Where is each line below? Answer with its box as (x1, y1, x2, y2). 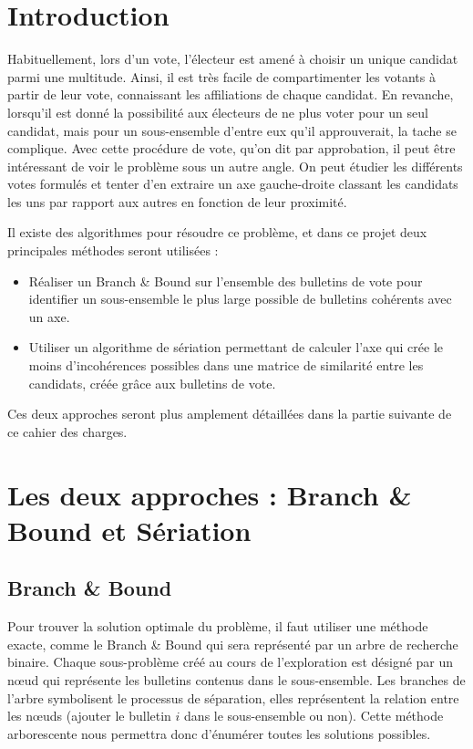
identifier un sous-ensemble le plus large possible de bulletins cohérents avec (28, 289, 452, 308)
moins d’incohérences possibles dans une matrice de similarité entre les (28, 356, 424, 375)
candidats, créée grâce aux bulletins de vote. (28, 373, 276, 392)
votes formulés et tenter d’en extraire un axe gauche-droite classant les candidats (7, 174, 458, 193)
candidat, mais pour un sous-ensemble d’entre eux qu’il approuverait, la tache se (7, 120, 457, 140)
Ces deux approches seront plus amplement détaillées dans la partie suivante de (7, 404, 452, 423)
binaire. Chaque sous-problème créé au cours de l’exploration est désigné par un (7, 652, 454, 671)
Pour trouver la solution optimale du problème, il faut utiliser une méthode (7, 617, 428, 636)
